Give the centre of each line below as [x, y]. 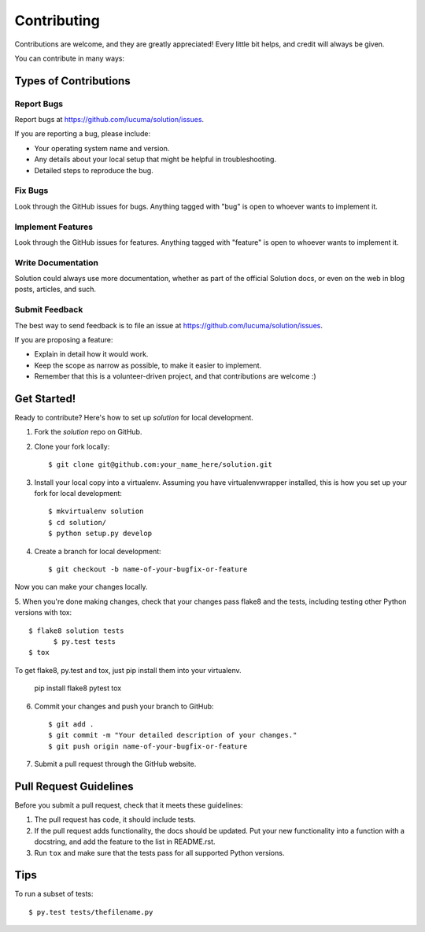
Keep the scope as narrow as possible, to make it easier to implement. [148, 365]
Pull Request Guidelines [74, 786]
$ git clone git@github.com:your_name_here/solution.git [161, 465]
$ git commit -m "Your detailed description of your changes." [173, 735]
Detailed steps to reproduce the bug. [94, 170]
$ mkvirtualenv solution [96, 511]
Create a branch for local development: [98, 551]
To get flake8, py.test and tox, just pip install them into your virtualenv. [128, 670]
